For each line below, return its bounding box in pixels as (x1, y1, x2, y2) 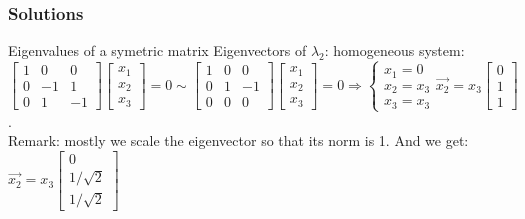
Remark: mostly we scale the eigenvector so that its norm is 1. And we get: (8, 130, 469, 151)
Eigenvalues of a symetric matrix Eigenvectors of (8, 40, 307, 61)
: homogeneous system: (324, 40, 465, 61)
